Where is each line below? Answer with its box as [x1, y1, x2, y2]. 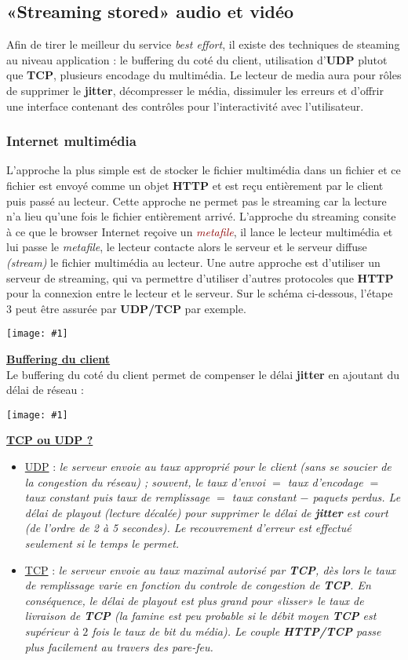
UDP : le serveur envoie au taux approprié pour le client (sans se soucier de [24, 458, 392, 475]
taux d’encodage [287, 473, 363, 490]
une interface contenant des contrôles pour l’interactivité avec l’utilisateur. [6, 97, 364, 114]
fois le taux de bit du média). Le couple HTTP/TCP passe [92, 622, 381, 639]
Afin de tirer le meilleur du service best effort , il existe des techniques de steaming [6, 36, 400, 53]
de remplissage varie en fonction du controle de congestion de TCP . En [24, 577, 371, 593]
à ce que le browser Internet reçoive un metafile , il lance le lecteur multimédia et [6, 223, 393, 239]
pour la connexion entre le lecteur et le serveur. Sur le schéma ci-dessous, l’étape [6, 285, 393, 301]
